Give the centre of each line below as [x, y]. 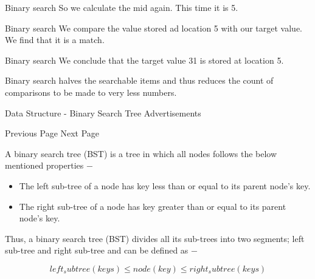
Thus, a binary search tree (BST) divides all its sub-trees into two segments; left [155, 238]
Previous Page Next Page [52, 133]
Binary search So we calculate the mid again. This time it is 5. [122, 7]
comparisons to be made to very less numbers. [91, 92]
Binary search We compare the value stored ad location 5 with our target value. [154, 28]
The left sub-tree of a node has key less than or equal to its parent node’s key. [165, 185]
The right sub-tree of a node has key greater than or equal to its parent [153, 206]
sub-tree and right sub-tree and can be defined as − [101, 250]
